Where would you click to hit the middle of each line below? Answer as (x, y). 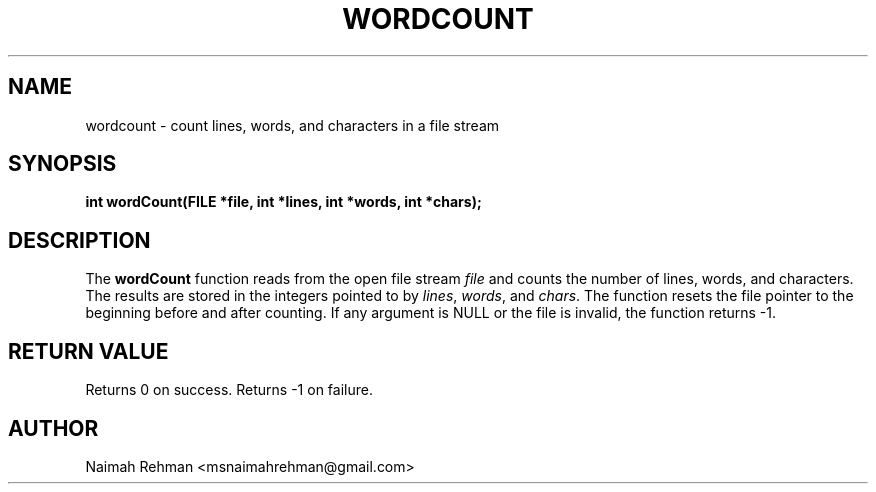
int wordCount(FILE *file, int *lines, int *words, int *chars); (283, 202)
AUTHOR (53, 428)
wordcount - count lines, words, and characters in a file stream (292, 125)
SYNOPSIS (62, 164)
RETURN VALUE (88, 351)
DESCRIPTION (79, 240)
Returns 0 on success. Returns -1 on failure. (229, 390)
